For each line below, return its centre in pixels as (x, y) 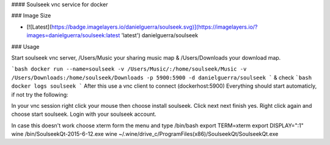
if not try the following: (40, 94)
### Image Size (31, 16)
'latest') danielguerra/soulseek (160, 35)
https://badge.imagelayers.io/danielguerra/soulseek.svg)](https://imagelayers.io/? (154, 27)
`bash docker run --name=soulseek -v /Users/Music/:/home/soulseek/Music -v (129, 69)
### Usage (25, 46)
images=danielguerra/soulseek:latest (73, 35)
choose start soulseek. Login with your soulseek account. (84, 114)
